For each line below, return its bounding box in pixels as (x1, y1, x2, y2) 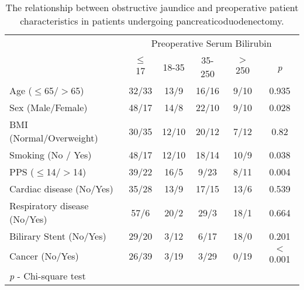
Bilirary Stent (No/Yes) (9, 229, 106, 243)
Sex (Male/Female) (9, 101, 88, 114)
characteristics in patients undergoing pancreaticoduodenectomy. (20, 14, 284, 27)
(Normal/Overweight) (9, 131, 98, 144)
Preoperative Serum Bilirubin (151, 36, 272, 50)
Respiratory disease (9, 199, 89, 212)
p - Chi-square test (9, 269, 86, 282)
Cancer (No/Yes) (9, 249, 79, 263)
